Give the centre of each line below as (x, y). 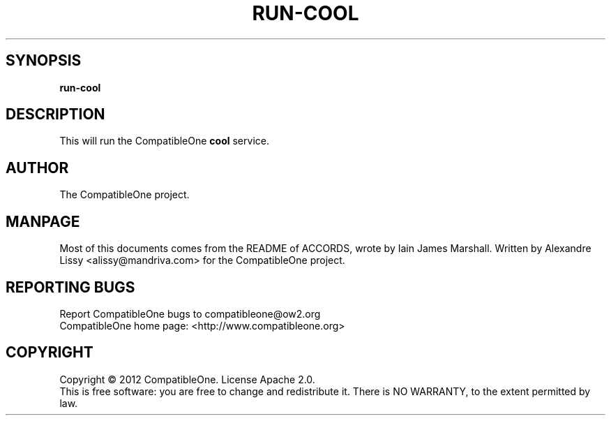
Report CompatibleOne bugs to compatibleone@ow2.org (190, 313)
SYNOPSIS (44, 61)
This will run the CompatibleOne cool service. (164, 141)
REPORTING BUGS (70, 287)
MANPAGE (43, 221)
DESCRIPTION (55, 115)
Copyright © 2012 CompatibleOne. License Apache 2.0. (187, 379)
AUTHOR (37, 168)
